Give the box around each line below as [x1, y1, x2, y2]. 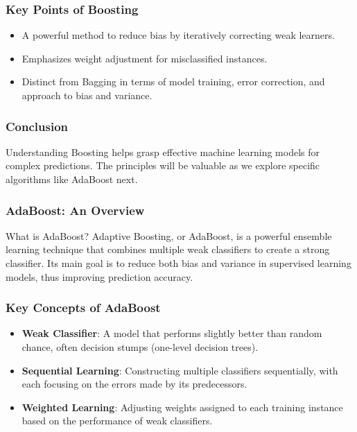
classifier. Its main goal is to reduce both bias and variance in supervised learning [6, 256, 351, 270]
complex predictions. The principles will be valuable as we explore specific [6, 158, 320, 173]
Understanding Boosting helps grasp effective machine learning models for [6, 144, 320, 159]
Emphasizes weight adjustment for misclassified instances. [21, 51, 268, 65]
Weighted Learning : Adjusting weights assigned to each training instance [21, 399, 343, 414]
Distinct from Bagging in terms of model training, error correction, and [21, 74, 325, 89]
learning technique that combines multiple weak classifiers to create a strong [6, 242, 330, 257]
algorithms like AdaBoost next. [6, 172, 138, 186]
